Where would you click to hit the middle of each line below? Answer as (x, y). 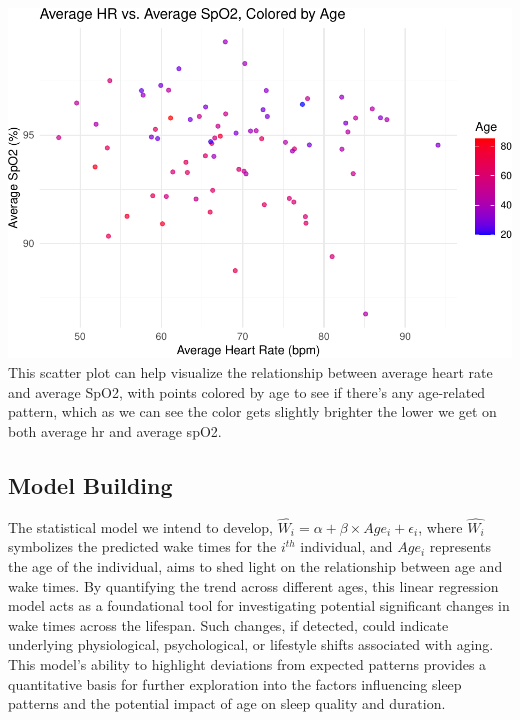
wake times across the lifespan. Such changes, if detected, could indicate (228, 624)
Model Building (90, 484)
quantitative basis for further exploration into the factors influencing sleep (235, 683)
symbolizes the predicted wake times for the (142, 546)
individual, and (346, 546)
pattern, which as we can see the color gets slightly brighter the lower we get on (252, 411)
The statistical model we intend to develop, (140, 526)
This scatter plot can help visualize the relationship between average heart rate (250, 372)
